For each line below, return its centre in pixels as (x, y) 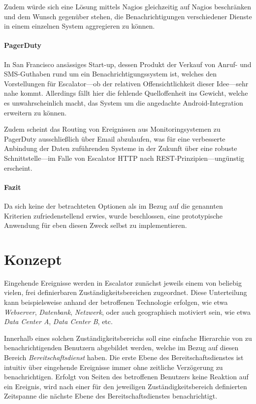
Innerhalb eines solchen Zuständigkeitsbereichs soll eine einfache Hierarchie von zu (128, 338)
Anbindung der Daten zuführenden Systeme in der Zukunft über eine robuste (121, 148)
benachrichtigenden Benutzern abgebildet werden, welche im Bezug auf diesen (121, 348)
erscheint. (18, 167)
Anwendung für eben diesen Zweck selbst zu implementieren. (96, 225)
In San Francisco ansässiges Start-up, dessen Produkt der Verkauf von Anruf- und (128, 64)
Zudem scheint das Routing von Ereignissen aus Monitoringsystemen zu (112, 129)
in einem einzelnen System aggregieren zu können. (80, 26)
